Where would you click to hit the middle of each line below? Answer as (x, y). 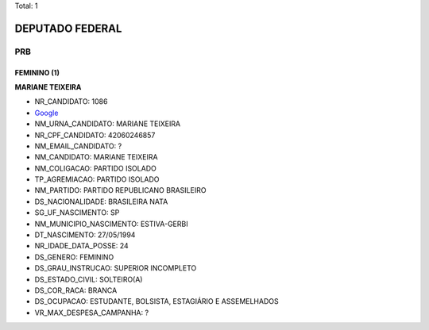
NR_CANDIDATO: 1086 (71, 102)
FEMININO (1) (37, 72)
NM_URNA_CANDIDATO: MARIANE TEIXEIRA (108, 124)
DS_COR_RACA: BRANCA (76, 290)
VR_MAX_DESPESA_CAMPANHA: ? (92, 313)
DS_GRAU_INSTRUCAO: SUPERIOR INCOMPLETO (116, 268)
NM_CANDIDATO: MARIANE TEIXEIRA (96, 157)
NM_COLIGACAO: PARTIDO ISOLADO (95, 168)
